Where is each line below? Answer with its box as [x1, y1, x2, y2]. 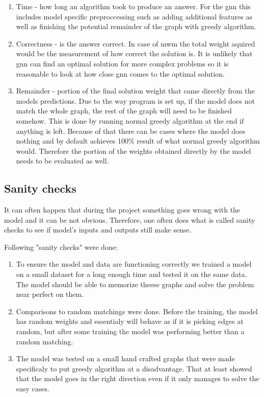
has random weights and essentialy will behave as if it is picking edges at [16, 316, 244, 326]
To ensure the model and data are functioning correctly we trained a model [16, 259, 252, 269]
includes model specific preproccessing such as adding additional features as [16, 11, 252, 21]
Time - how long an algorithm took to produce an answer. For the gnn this [16, 1, 251, 11]
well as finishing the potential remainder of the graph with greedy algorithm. [16, 21, 256, 32]
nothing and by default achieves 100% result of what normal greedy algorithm [16, 135, 260, 146]
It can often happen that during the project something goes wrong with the [4, 204, 241, 215]
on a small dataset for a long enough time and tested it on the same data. [16, 269, 247, 279]
